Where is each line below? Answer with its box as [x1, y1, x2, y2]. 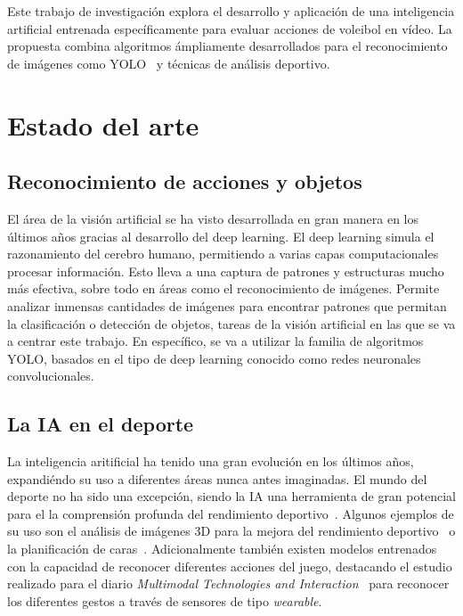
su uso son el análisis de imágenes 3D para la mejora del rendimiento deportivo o [7, 522, 456, 540]
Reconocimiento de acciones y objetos [7, 168, 362, 195]
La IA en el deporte [7, 410, 194, 438]
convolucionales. [7, 366, 94, 385]
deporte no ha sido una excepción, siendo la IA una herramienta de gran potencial [7, 487, 456, 505]
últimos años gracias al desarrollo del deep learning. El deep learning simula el [7, 226, 435, 245]
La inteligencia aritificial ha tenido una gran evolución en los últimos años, [7, 452, 414, 471]
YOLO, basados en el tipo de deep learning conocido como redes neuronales [7, 349, 421, 367]
